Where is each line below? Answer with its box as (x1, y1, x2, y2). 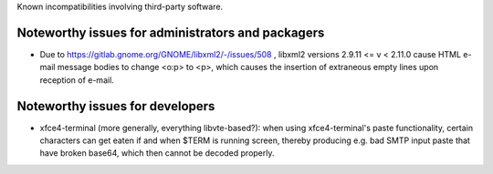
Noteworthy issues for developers (16, 98, 215, 114)
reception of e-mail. (39, 74, 114, 86)
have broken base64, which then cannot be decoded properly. (39, 148, 275, 159)
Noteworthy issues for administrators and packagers (16, 25, 325, 40)
